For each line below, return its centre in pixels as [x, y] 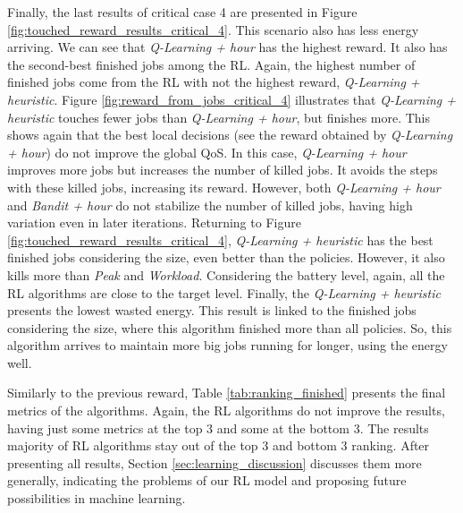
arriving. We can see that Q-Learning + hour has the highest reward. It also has [227, 47]
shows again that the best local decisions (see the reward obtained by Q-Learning [230, 135]
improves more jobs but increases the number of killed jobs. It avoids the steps [223, 170]
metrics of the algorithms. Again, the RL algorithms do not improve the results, [226, 410]
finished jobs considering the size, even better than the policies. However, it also [226, 257]
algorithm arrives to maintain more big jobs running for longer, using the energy [227, 345]
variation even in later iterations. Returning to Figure [154, 222]
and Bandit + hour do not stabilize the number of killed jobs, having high [210, 205]
